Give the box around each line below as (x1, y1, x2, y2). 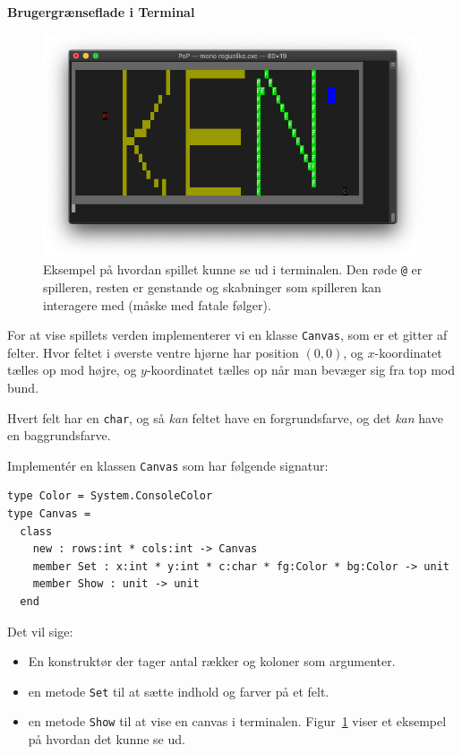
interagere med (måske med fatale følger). (43, 295, 271, 314)
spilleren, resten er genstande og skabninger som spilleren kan (43, 277, 381, 296)
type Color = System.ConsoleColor (7, 490, 213, 503)
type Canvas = (7, 507, 91, 521)
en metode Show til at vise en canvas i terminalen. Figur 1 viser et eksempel (28, 712, 447, 731)
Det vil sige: (7, 621, 73, 640)
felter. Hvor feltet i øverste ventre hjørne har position (7, 342, 299, 361)
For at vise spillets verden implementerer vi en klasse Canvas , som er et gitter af (7, 325, 448, 344)
